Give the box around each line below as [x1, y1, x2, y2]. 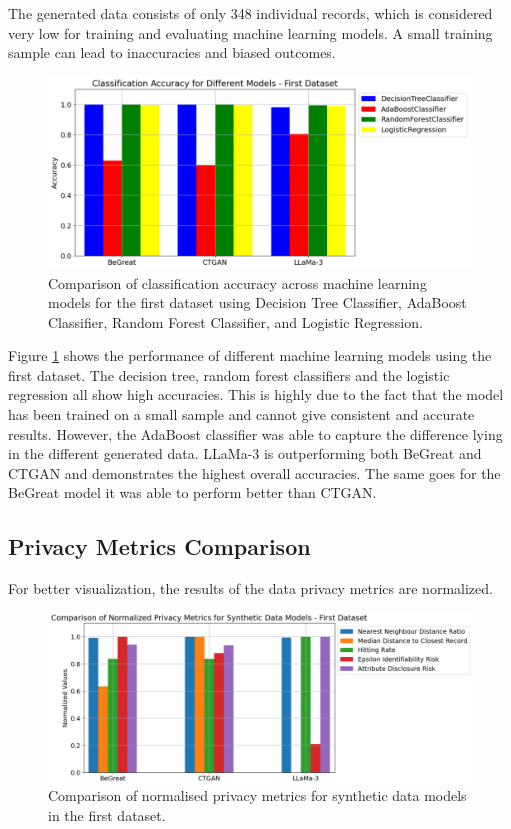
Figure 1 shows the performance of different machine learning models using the [8, 345, 492, 366]
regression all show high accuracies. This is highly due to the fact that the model [8, 384, 504, 405]
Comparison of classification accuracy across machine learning [48, 272, 427, 293]
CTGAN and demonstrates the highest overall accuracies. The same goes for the [8, 462, 501, 483]
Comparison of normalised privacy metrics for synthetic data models [48, 785, 467, 806]
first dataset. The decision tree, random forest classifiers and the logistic [8, 364, 450, 385]
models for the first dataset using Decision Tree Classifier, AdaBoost [48, 292, 467, 313]
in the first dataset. [48, 804, 166, 825]
